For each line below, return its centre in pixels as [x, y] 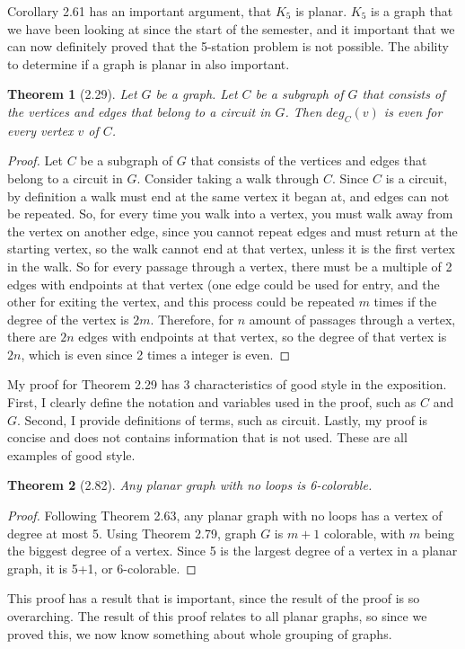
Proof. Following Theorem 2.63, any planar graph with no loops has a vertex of [225, 516]
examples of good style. [71, 454]
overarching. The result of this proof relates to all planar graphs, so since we [217, 616]
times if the [405, 302]
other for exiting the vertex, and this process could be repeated [181, 302]
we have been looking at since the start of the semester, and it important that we [231, 28]
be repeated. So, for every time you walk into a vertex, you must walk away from [230, 213]
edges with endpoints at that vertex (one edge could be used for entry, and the [224, 284]
